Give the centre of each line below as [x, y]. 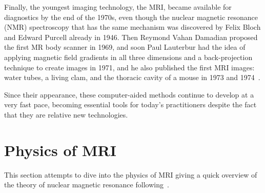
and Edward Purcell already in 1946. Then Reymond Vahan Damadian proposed [131, 37]
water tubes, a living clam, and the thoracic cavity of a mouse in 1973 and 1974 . [132, 77]
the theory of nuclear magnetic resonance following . [87, 185]
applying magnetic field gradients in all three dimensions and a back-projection [128, 57]
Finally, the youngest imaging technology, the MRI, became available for [118, 7]
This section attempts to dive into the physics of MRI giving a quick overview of [131, 174]
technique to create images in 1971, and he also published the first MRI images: [129, 67]
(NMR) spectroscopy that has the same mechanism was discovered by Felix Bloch [132, 27]
